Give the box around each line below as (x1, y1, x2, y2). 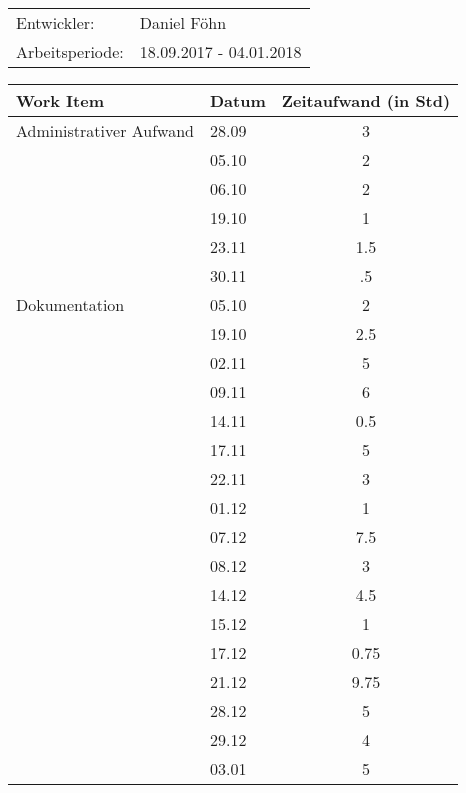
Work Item (16, 89, 105, 112)
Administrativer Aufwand (16, 119, 194, 142)
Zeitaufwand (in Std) (281, 89, 451, 112)
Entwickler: (16, 11, 95, 34)
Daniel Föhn (139, 11, 227, 34)
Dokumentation (16, 293, 125, 316)
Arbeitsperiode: (16, 40, 124, 63)
